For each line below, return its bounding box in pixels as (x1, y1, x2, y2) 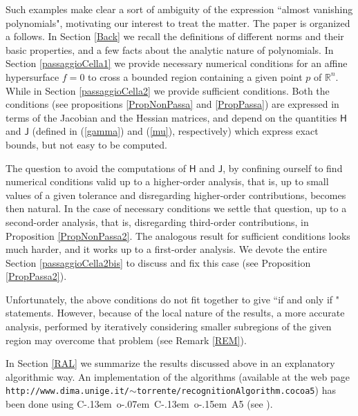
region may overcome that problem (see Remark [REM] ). (6, 332, 247, 347)
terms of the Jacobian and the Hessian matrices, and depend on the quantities (6, 110, 337, 124)
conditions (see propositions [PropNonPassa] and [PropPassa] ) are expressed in (6, 97, 339, 111)
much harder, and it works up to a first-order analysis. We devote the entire (6, 242, 327, 256)
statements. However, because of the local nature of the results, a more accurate (6, 305, 345, 320)
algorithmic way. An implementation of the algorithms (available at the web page (6, 369, 350, 384)
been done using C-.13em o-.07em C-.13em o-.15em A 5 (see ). (6, 397, 273, 411)
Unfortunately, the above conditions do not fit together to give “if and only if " (6, 292, 339, 306)
